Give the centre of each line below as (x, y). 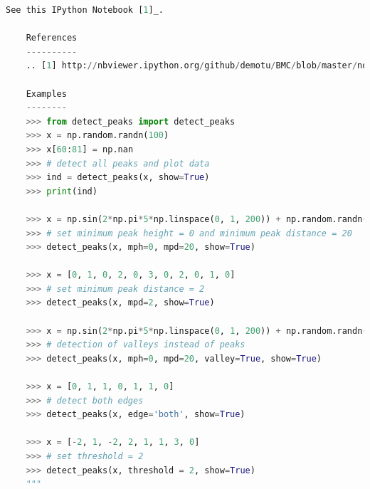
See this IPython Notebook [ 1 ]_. (85, 10)
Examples (46, 94)
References (52, 38)
